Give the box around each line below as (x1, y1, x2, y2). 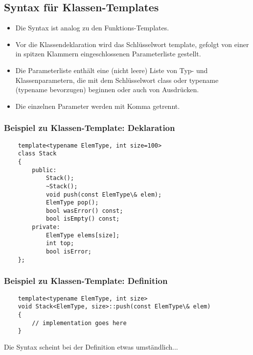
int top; (46, 240, 74, 247)
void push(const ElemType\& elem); (46, 191, 162, 198)
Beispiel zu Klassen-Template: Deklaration (4, 122, 175, 134)
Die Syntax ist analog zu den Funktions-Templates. (15, 23, 169, 33)
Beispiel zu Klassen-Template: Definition (4, 275, 168, 287)
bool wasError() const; (46, 207, 123, 214)
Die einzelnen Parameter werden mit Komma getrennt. (15, 101, 180, 111)
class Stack (18, 150, 57, 157)
